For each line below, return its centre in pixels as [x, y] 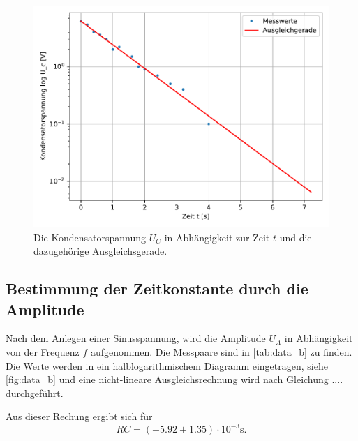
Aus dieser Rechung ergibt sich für [79, 416]
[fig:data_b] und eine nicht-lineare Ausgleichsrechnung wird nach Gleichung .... [174, 379]
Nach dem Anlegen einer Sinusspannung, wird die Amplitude [136, 338]
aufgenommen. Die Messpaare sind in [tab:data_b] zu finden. [221, 351]
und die [296, 237]
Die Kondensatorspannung [90, 237]
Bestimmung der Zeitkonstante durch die [157, 289]
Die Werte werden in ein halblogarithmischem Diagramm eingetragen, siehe [167, 365]
